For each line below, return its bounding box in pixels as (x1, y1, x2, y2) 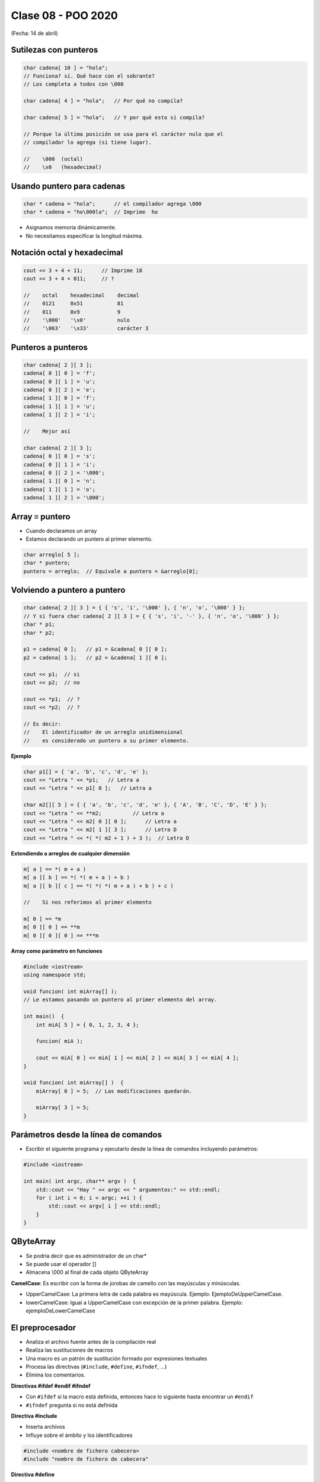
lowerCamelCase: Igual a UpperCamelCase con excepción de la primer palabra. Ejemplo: (25, 1299, 243, 1306)
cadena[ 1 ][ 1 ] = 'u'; (23, 403, 96, 410)
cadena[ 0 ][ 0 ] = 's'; (23, 453, 96, 459)
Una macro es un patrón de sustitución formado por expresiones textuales (25, 1355, 207, 1362)
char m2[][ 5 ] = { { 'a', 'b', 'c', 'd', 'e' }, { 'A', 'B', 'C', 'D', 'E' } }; (23, 801, 268, 809)
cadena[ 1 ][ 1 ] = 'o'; (23, 486, 96, 493)
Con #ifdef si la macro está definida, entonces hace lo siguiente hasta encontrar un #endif (25, 1393, 254, 1400)
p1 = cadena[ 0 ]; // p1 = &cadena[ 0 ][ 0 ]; (23, 646, 168, 653)
